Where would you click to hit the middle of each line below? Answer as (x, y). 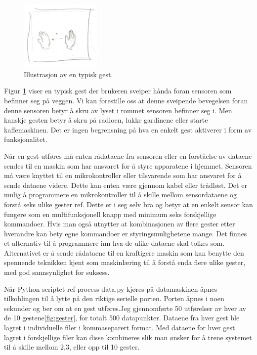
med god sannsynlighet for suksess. (57, 272)
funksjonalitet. (26, 139)
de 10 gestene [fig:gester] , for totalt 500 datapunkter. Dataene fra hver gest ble (122, 318)
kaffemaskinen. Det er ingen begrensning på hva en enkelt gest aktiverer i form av (128, 129)
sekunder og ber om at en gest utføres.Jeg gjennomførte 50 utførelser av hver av (125, 308)
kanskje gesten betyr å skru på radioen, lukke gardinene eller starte (106, 120)
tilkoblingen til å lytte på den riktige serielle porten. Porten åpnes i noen (114, 298)
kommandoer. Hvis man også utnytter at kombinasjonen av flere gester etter (120, 224)
